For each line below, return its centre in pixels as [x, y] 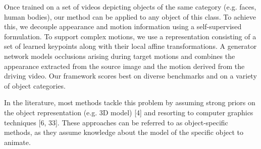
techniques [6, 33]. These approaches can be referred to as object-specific [116, 122]
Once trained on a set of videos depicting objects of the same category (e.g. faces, [130, 7]
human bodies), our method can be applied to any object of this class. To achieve [130, 16]
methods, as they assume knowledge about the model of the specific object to [124, 132]
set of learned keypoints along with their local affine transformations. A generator [130, 46]
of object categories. [35, 85]
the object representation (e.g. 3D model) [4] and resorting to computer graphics [129, 112]
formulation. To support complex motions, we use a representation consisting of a [130, 36]
